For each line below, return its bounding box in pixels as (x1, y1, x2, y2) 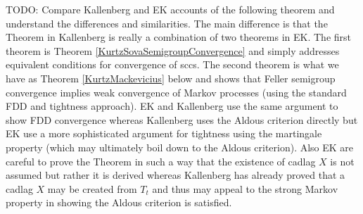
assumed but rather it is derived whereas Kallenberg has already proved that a (6, 168, 345, 182)
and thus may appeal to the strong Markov (152, 181, 338, 196)
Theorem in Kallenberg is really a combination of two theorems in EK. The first (6, 30, 351, 44)
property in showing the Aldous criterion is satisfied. (6, 195, 232, 210)
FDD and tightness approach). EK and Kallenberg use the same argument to (6, 99, 338, 113)
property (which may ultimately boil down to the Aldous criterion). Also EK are (6, 139, 354, 154)
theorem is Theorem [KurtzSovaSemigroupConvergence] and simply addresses (6, 43, 340, 58)
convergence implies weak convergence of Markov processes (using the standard (6, 84, 347, 99)
